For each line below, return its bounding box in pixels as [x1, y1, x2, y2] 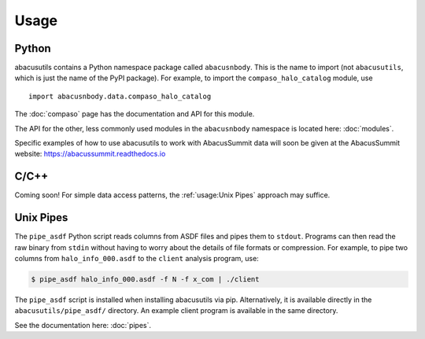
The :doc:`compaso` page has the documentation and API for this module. [14, 109, 255, 119]
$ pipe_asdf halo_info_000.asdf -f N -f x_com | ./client [31, 275, 260, 283]
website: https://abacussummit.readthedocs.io [14, 149, 166, 159]
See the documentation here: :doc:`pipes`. [14, 320, 152, 330]
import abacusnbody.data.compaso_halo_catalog [28, 91, 212, 101]
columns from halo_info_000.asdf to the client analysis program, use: [14, 254, 259, 263]
